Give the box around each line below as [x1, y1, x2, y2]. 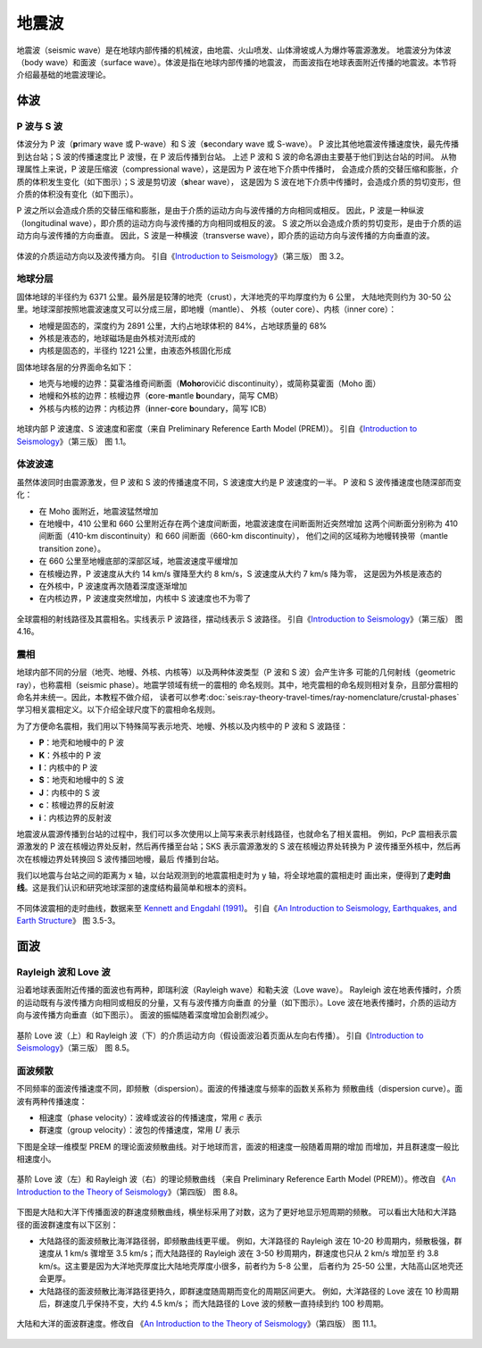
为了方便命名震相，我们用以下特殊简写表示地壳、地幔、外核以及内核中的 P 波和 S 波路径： [16, 720, 348, 732]
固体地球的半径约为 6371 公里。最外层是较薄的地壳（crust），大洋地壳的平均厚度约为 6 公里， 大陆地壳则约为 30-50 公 [16, 291, 452, 302]
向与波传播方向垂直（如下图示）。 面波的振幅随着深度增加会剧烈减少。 [16, 1009, 273, 1020]
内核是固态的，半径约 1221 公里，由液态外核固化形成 [38, 345, 232, 356]
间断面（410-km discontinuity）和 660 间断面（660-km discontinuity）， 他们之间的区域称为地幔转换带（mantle [38, 531, 448, 541]
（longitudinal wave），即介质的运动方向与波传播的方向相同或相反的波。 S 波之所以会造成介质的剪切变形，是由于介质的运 [16, 217, 462, 228]
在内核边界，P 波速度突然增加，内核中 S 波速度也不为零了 [38, 593, 252, 604]
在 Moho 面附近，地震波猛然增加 [38, 506, 159, 516]
